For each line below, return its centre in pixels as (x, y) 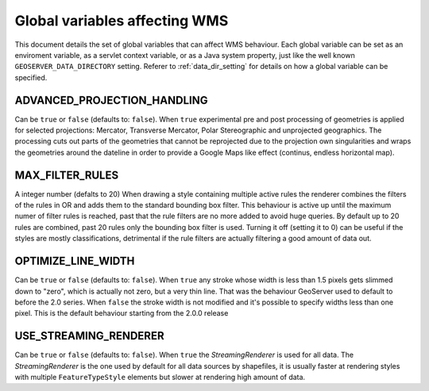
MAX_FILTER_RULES (67, 175)
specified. (31, 77)
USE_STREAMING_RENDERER (89, 336)
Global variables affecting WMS (122, 21)
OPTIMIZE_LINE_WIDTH (75, 261)
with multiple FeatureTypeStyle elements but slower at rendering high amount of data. (160, 378)
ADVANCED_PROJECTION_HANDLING (111, 100)
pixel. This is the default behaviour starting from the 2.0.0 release (122, 313)
